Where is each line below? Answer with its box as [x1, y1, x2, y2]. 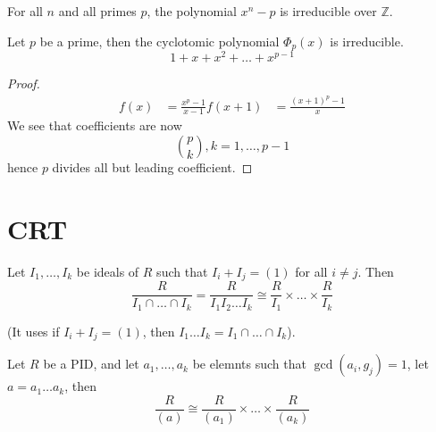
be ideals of [76, 262, 139, 280]
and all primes [58, 2, 137, 20]
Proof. [7, 74, 40, 93]
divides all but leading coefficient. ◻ [52, 158, 253, 177]
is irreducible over [280, 2, 377, 20]
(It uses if [7, 321, 60, 340]
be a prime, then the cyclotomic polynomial [39, 31, 280, 50]
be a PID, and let [43, 354, 139, 373]
